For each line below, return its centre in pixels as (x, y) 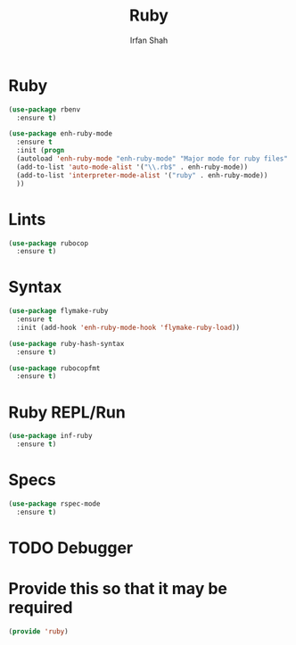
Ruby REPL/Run (67, 412)
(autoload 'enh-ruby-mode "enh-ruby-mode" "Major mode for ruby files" (152, 159)
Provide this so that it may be (118, 589)
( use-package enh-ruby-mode (61, 134)
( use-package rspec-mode (54, 504)
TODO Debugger (71, 547)
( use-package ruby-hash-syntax (66, 343)
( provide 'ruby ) (38, 631)
